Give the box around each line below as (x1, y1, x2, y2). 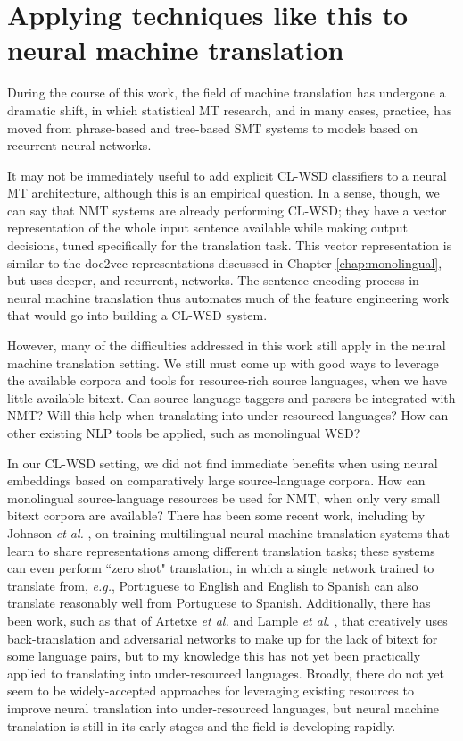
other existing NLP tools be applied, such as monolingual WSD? (7, 424, 360, 442)
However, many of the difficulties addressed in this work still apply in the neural (7, 336, 446, 355)
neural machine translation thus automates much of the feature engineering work (7, 288, 450, 307)
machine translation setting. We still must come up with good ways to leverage (7, 353, 439, 372)
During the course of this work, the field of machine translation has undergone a (7, 83, 446, 102)
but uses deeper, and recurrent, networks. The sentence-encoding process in (7, 271, 419, 290)
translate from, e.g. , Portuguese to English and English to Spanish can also (7, 576, 418, 594)
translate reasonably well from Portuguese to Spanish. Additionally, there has (7, 594, 431, 612)
